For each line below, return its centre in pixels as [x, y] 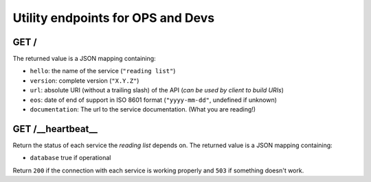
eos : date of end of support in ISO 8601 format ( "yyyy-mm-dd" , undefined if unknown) [154, 100]
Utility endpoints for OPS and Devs [114, 18]
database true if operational [70, 158]
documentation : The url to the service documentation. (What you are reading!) [143, 109]
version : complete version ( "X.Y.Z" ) [85, 80]
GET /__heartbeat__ [55, 129]
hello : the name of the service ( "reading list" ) [103, 71]
